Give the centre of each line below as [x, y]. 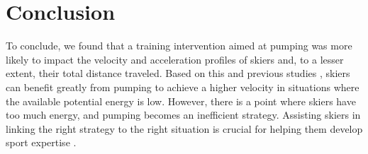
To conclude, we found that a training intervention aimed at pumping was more [179, 46]
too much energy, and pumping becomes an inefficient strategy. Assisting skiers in [183, 115]
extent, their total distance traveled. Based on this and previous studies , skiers [178, 73]
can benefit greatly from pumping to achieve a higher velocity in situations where [183, 87]
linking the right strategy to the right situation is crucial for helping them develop [184, 128]
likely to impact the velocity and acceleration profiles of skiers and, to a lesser [175, 59]
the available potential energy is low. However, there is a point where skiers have [181, 101]
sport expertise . [41, 142]
